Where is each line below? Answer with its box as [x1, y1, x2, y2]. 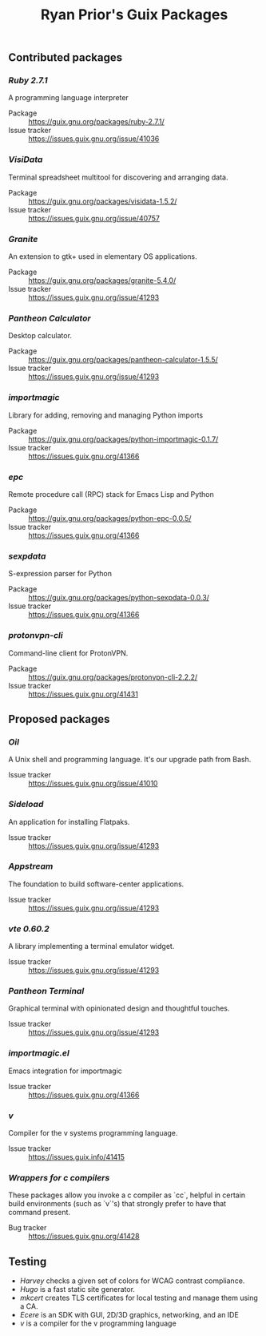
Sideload [8, 799, 44, 810]
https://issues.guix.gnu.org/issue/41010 [28, 779, 158, 789]
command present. [8, 1208, 70, 1217]
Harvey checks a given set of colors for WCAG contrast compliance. [19, 1276, 245, 1286]
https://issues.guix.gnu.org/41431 [28, 689, 138, 699]
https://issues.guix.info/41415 [28, 1152, 125, 1162]
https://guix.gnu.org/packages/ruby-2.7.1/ [28, 117, 165, 127]
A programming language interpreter [8, 93, 129, 103]
